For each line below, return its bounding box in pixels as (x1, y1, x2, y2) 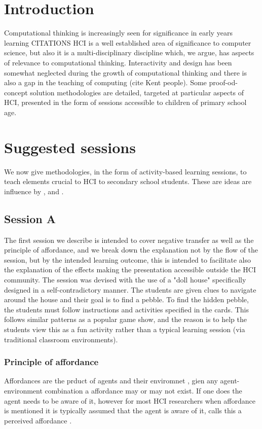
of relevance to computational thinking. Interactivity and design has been (4, 57, 232, 67)
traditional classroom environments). (4, 334, 118, 344)
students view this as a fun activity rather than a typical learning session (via (4, 324, 245, 334)
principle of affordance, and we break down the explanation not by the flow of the (4, 244, 258, 255)
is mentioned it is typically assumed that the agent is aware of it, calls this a (4, 405, 242, 416)
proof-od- (209, 77, 238, 88)
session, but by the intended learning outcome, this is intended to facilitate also (4, 254, 251, 265)
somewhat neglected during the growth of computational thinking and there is (4, 67, 247, 78)
